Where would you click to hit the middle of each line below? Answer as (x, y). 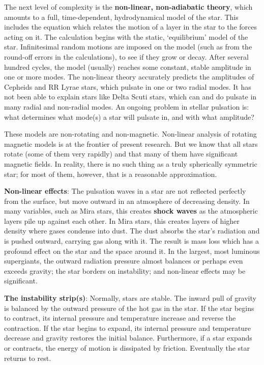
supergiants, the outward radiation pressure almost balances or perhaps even (124, 261)
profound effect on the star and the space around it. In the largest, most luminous (132, 251)
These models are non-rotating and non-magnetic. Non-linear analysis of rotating (130, 134)
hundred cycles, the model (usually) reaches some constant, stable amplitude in (128, 67)
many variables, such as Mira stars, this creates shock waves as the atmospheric (131, 211)
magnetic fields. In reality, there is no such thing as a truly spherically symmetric (131, 163)
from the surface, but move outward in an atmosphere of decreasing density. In (127, 201)
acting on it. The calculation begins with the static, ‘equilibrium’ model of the (126, 36)
